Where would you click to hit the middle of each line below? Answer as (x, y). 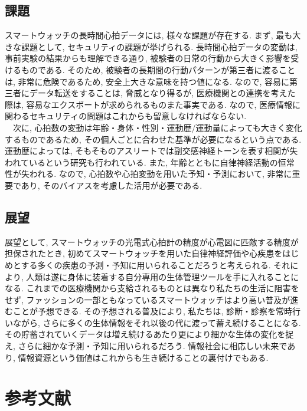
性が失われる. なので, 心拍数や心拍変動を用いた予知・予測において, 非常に (148, 174)
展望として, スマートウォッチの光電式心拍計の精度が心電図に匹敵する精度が (152, 241)
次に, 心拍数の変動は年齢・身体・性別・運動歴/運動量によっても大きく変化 (157, 127)
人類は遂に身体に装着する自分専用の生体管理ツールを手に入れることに (163, 276)
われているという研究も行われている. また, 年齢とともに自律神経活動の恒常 (150, 162)
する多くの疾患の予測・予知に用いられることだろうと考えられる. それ (156, 264)
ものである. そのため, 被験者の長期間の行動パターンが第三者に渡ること (158, 69)
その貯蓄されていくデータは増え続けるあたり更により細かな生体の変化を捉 (149, 334)
